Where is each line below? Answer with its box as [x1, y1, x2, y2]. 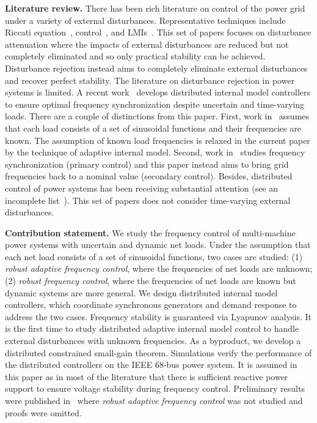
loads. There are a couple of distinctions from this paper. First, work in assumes [5, 110, 310, 122]
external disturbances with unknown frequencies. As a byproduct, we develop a [5, 334, 301, 347]
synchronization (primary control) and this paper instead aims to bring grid [5, 157, 289, 170]
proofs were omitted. [5, 406, 82, 419]
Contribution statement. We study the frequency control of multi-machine [5, 226, 296, 239]
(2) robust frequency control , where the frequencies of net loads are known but [5, 274, 296, 287]
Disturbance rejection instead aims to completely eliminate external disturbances [5, 61, 308, 74]
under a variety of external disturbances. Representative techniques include [5, 13, 286, 26]
